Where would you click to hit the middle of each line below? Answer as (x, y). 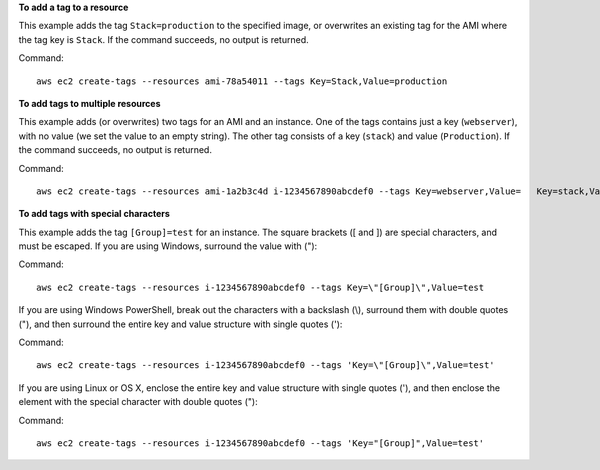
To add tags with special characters (94, 214)
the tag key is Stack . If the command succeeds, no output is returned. (163, 39)
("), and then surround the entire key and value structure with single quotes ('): (180, 324)
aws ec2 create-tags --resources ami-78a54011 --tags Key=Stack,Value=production (242, 81)
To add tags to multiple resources (89, 103)
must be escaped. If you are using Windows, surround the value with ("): (168, 246)
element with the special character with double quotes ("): (138, 402)
